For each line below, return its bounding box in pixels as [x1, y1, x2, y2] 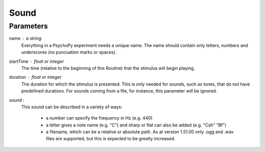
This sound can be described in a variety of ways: [21, 104, 123, 110]
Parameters [9, 22, 48, 30]
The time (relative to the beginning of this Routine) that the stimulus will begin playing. [21, 65, 195, 71]
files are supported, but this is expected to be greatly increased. [46, 136, 176, 142]
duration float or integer [9, 74, 62, 80]
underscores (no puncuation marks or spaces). [21, 49, 117, 55]
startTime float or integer [9, 58, 64, 64]
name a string [9, 35, 42, 41]
